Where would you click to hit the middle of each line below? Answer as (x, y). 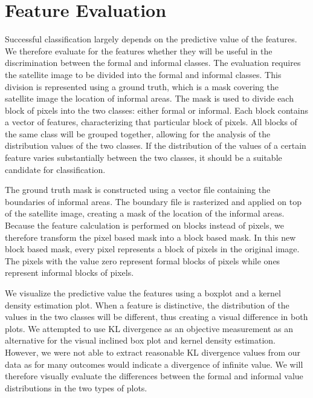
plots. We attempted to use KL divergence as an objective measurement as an (149, 328)
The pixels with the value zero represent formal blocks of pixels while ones (143, 260)
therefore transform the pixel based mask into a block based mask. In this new (150, 237)
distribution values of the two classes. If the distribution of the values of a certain (156, 145)
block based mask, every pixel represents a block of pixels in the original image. (152, 249)
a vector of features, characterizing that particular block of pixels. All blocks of (151, 122)
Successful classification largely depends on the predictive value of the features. (151, 39)
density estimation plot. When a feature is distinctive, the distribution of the (147, 305)
